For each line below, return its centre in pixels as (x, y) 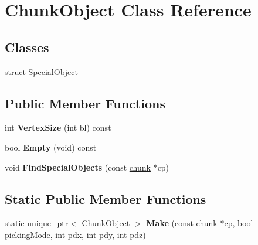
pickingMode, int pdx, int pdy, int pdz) (75, 234)
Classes (27, 47)
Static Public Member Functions (106, 198)
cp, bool (239, 223)
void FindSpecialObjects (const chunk (78, 167)
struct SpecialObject (41, 71)
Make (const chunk (182, 223)
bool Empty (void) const (51, 147)
